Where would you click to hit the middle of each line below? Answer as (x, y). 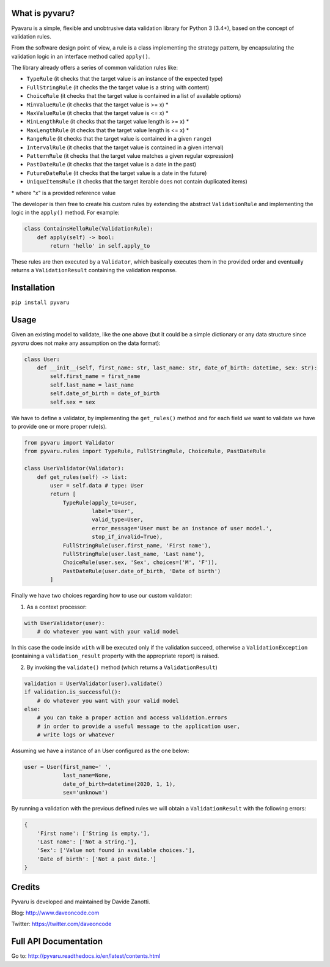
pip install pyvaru (40, 302)
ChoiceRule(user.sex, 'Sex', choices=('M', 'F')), (140, 562)
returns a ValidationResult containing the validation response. (94, 270)
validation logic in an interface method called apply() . (81, 56)
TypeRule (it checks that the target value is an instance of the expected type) (125, 79)
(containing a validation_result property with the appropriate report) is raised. (115, 656)
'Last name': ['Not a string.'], (87, 842)
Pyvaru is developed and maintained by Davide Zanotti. (81, 902)
